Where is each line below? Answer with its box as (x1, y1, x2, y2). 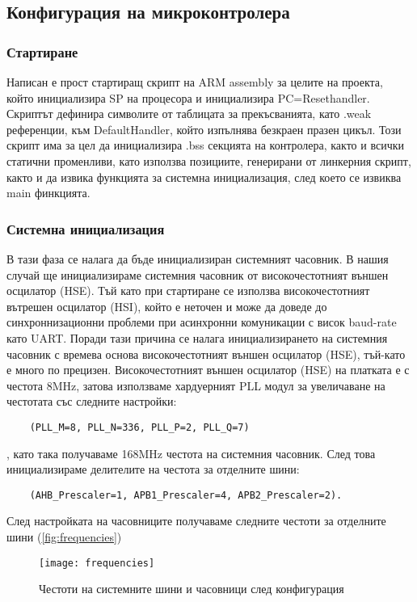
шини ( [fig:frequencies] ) (6, 528, 122, 545)
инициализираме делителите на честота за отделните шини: (6, 461, 300, 478)
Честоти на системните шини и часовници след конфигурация (39, 580, 344, 597)
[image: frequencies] (39, 557, 155, 569)
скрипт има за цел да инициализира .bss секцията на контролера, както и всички (6, 137, 404, 154)
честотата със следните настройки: (6, 393, 177, 410)
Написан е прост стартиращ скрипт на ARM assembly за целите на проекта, (6, 74, 383, 90)
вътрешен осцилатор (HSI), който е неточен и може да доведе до (6, 297, 327, 314)
